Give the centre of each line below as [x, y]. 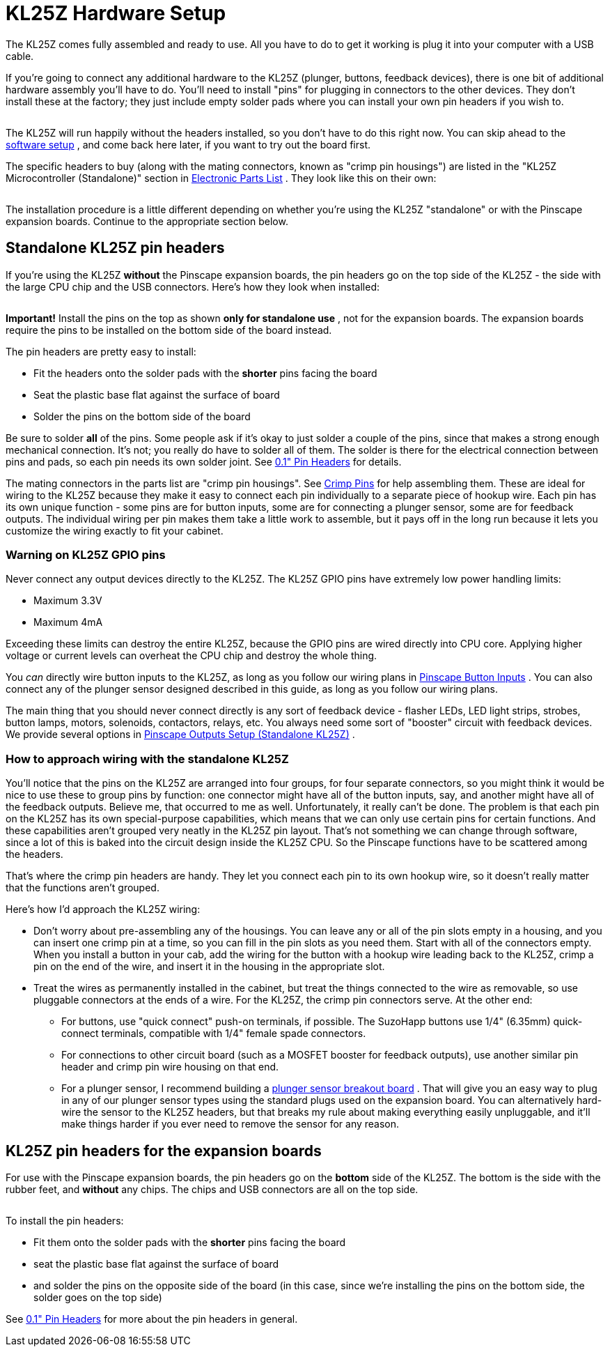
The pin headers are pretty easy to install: [101, 351]
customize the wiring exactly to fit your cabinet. [115, 530]
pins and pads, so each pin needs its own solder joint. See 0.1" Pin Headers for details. [204, 461]
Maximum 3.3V [68, 601]
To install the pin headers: [65, 1220]
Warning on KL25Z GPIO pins [86, 554]
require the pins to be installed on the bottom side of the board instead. [169, 330]
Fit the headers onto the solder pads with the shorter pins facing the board [205, 373]
